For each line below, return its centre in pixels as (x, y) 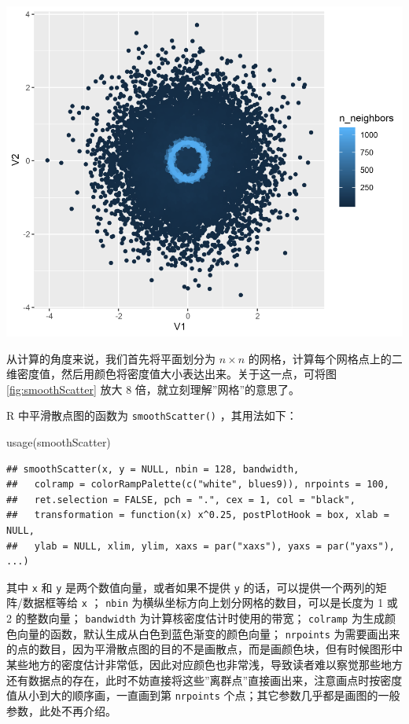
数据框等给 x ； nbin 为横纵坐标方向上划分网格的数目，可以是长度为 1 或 (210, 603)
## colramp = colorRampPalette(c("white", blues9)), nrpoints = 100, (198, 485)
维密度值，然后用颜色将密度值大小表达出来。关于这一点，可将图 (171, 374)
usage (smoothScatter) (59, 442)
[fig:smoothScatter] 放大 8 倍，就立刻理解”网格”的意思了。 (153, 389)
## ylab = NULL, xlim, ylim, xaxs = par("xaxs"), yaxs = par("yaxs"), (201, 546)
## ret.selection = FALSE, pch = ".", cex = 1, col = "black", (181, 500)
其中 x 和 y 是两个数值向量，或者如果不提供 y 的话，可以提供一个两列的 (191, 587)
